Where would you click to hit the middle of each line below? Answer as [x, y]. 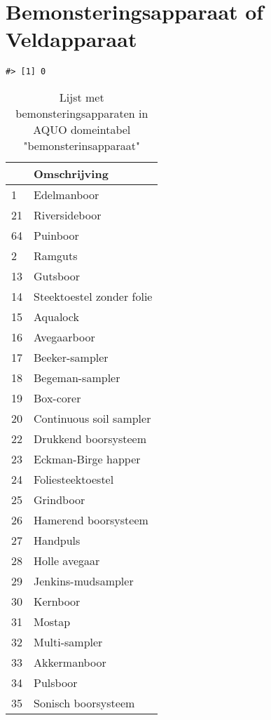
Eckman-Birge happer [87, 459]
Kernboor [57, 601]
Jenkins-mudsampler [84, 580]
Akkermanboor [70, 662]
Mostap [52, 621]
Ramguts [56, 255]
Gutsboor [57, 276]
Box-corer [57, 398]
